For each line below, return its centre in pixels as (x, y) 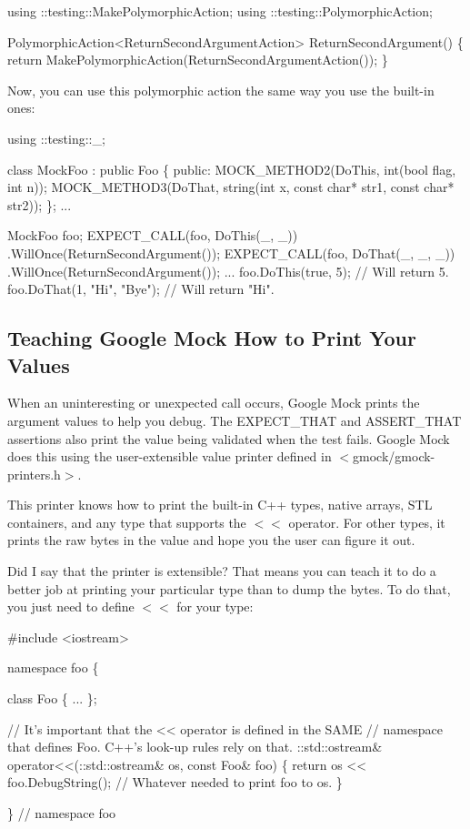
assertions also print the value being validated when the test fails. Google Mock (229, 438)
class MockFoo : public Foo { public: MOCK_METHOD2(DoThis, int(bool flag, (232, 169)
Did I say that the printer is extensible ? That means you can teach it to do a (222, 571)
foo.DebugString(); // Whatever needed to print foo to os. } (175, 782)
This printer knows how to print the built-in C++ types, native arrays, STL (220, 505)
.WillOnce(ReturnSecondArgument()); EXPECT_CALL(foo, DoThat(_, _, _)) (231, 253)
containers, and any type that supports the (127, 522)
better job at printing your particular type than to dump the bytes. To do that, (229, 588)
